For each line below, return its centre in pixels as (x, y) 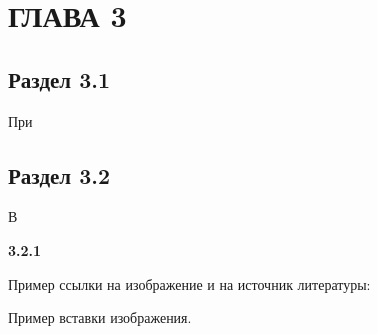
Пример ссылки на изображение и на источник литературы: (189, 283)
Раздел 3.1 (59, 78)
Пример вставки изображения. (100, 317)
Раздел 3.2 (59, 174)
